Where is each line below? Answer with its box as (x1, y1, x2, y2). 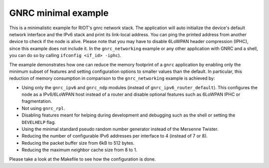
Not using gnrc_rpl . (21, 105, 65, 111)
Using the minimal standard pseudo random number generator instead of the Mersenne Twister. (21, 126, 219, 132)
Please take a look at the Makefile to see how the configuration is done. (9, 156, 156, 162)
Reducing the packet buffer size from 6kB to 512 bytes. (21, 140, 134, 146)
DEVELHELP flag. (21, 119, 56, 125)
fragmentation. (21, 98, 52, 104)
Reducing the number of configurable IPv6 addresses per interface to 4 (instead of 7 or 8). (21, 133, 208, 139)
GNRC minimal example (9, 7, 109, 18)
